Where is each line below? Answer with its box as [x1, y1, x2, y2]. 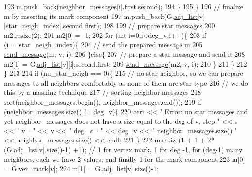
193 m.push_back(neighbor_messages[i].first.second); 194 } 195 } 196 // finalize [4, 1, 244, 11]
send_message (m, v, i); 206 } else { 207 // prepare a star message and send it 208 [4, 49, 245, 59]
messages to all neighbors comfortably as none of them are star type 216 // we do [4, 77, 248, 88]
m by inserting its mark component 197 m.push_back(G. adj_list [4, 11, 198, 21]
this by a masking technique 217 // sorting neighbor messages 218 [4, 87, 201, 97]
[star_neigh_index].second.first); [4, 20, 101, 31]
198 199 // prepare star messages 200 [103, 20, 215, 31]
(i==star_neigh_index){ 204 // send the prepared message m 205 [4, 39, 203, 50]
